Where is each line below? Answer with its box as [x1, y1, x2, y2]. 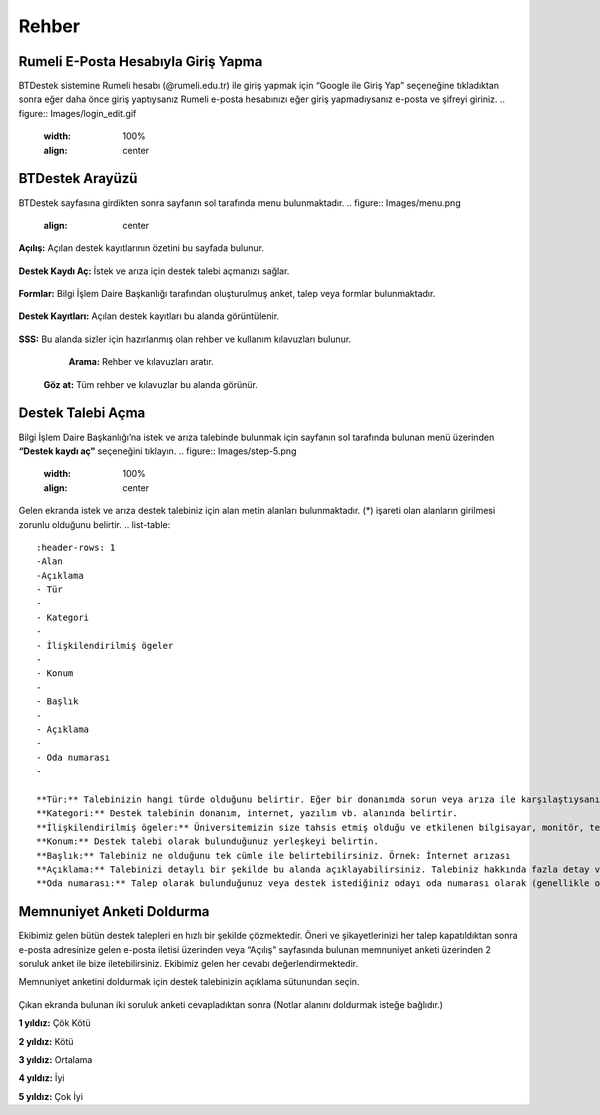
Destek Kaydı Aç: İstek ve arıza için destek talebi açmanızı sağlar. [18, 265, 290, 277]
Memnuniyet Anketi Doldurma [18, 903, 210, 920]
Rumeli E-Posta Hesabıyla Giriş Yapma [18, 53, 263, 70]
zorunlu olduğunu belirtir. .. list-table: [18, 518, 171, 530]
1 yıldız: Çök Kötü [18, 1017, 91, 1029]
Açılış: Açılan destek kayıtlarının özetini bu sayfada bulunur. [18, 242, 265, 254]
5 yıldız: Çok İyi [18, 1090, 84, 1102]
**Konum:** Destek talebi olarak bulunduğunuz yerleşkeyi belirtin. [36, 836, 379, 847]
